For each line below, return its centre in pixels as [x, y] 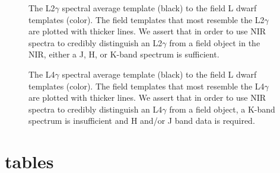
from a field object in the [215, 42]
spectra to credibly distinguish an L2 [96, 42]
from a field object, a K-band [222, 109]
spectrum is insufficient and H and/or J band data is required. [142, 121]
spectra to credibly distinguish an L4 [96, 109]
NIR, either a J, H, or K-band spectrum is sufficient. [124, 54]
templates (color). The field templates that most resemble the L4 [147, 86]
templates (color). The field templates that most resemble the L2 [147, 19]
